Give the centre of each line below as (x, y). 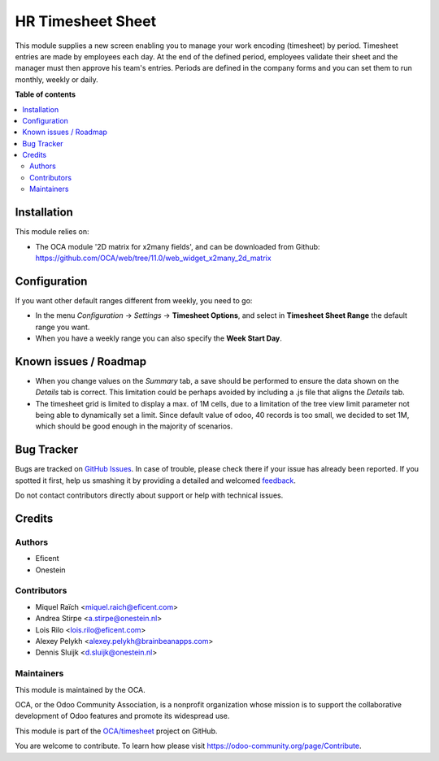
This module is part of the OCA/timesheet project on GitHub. (116, 731)
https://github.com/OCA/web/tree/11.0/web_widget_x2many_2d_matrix (153, 258)
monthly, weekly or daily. (57, 79)
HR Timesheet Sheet (86, 21)
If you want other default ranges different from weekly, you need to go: (134, 300)
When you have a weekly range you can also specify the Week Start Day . (159, 338)
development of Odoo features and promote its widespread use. (122, 716)
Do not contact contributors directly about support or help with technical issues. (149, 495)
